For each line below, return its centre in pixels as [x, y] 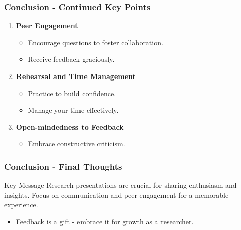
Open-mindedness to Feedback [70, 127]
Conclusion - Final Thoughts [63, 166]
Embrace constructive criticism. [76, 144]
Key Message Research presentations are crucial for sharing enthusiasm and [120, 185]
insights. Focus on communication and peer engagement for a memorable [116, 195]
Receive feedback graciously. [71, 59]
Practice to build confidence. [72, 93]
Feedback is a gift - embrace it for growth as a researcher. [105, 221]
